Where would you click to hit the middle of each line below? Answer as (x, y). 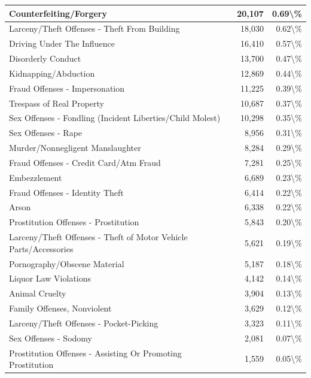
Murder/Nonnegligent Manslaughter (75, 148)
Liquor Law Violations (50, 278)
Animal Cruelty (38, 293)
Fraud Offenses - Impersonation (67, 88)
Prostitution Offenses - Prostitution (74, 222)
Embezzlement (36, 177)
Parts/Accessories (41, 248)
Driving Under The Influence (62, 43)
